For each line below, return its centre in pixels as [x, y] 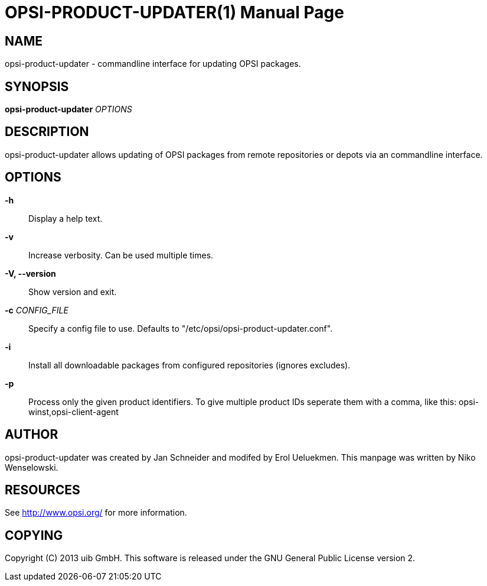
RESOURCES [43, 490]
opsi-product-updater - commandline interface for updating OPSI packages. [153, 64]
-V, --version [30, 273]
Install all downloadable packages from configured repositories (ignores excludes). [189, 365]
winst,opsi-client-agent [73, 412]
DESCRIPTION [47, 132]
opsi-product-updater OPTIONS [68, 109]
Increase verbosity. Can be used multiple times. [121, 255]
